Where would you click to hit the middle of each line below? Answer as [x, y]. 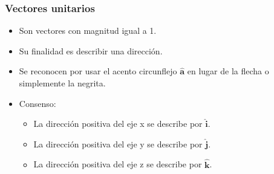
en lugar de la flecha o [228, 71]
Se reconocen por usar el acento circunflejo [98, 71]
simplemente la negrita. [62, 83]
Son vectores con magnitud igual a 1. [88, 31]
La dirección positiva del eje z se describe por [118, 164]
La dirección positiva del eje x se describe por [118, 124]
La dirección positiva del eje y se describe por [118, 143]
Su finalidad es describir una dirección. [91, 50]
